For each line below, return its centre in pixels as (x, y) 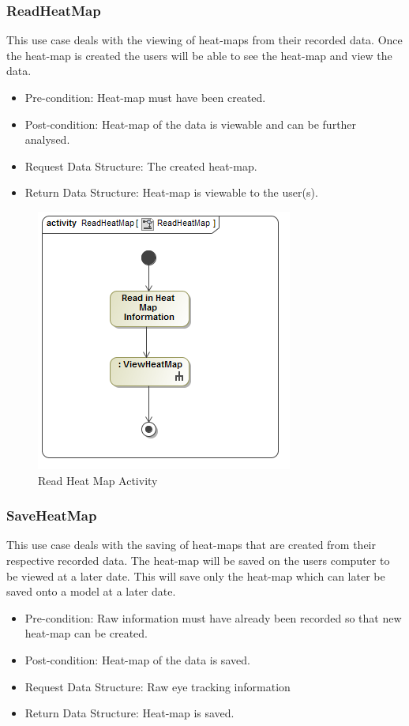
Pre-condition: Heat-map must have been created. (145, 97)
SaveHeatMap (52, 515)
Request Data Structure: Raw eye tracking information (158, 686)
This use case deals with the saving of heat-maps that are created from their (191, 545)
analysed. (47, 139)
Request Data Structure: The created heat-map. (141, 166)
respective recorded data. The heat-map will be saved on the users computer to (198, 560)
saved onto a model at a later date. (91, 591)
